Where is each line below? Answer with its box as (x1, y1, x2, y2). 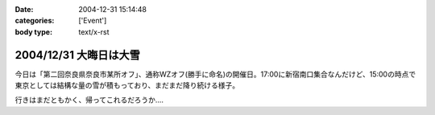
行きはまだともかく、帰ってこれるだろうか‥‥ (14, 95, 164, 105)
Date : (14, 5, 34, 14)
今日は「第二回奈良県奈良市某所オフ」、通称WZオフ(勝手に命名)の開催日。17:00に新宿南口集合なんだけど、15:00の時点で (14, 69, 416, 79)
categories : (14, 16, 55, 26)
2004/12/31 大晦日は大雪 (14, 48, 140, 62)
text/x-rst (78, 27, 110, 36)
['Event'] (78, 16, 107, 26)
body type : (14, 27, 52, 36)
